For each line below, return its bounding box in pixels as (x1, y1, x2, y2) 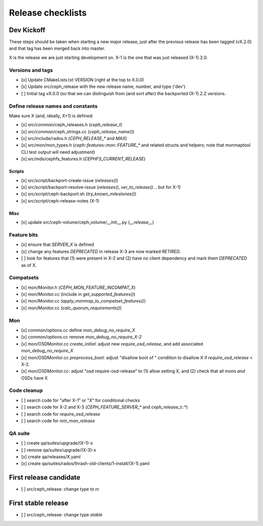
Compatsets (9, 274, 39, 281)
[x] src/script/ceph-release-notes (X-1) (21, 198, 99, 203)
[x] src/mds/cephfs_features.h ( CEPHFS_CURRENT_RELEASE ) (21, 156, 146, 162)
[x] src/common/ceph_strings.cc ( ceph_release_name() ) (21, 128, 135, 134)
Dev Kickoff (9, 26, 46, 34)
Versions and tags (9, 66, 53, 73)
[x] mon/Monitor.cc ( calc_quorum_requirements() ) (21, 305, 122, 311)
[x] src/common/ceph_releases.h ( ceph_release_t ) (21, 122, 123, 128)
